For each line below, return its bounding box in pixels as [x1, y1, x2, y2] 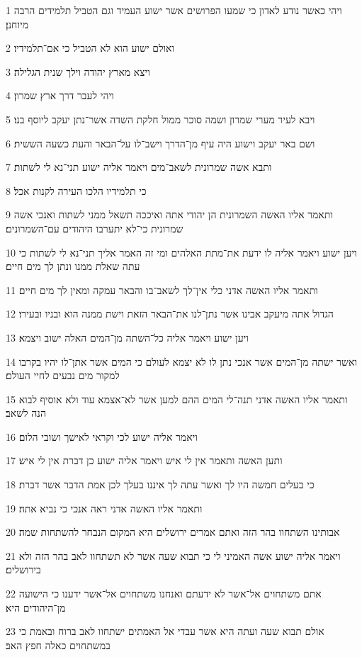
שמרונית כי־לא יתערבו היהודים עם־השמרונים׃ [6, 220, 183, 235]
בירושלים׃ [6, 562, 41, 577]
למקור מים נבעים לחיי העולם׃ [6, 368, 120, 383]
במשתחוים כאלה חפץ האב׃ [6, 637, 111, 652]
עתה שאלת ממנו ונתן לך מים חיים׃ [6, 259, 140, 274]
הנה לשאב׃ [6, 405, 46, 420]
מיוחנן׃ [6, 16, 28, 31]
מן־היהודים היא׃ [6, 600, 66, 614]
